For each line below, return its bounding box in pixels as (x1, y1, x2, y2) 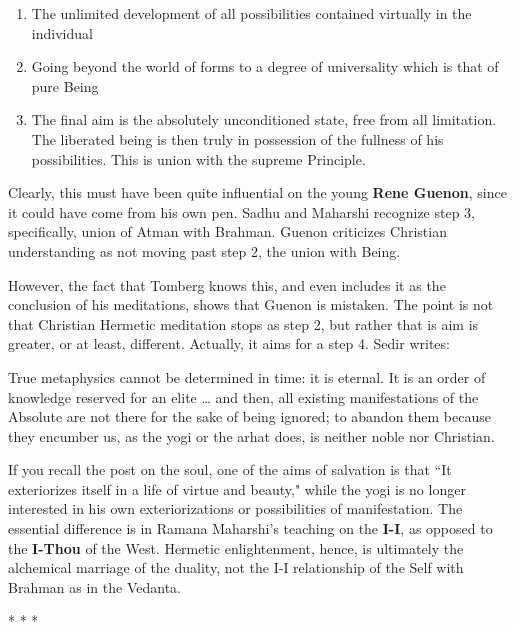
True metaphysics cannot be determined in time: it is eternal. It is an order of (8, 366, 486, 387)
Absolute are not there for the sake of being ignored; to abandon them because (8, 406, 491, 427)
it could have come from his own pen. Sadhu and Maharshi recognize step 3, (8, 201, 476, 222)
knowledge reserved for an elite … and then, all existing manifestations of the (8, 386, 479, 407)
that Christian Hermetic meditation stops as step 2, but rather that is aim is (8, 313, 479, 334)
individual (31, 22, 93, 43)
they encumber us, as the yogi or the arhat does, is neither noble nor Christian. (8, 425, 495, 446)
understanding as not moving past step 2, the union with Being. (8, 240, 401, 261)
